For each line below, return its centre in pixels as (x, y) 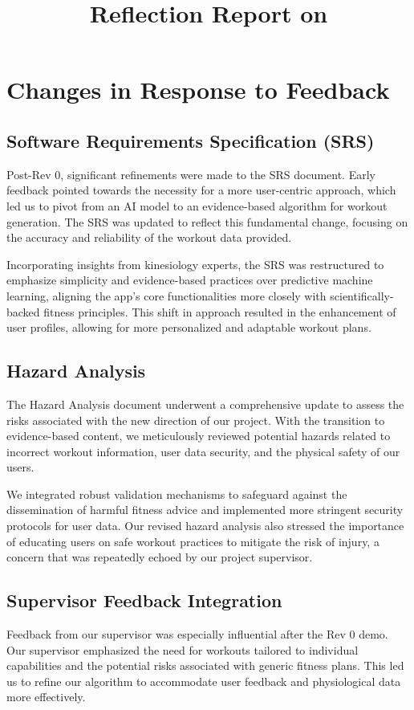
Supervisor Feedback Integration (144, 600)
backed (23, 311)
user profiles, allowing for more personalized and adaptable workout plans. (189, 327)
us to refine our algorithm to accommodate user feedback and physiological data (204, 681)
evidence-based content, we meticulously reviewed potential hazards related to (199, 436)
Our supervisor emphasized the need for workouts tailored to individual (183, 649)
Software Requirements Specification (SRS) (191, 140)
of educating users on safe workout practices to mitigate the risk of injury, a (193, 541)
